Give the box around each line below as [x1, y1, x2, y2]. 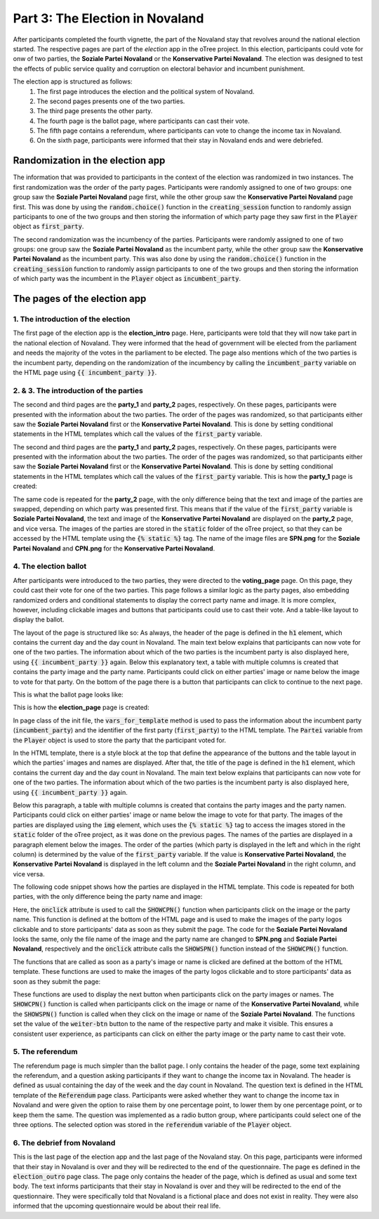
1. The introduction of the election [13, 315, 131, 324]
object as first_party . [13, 222, 84, 231]
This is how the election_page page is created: [13, 703, 150, 712]
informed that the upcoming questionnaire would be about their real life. [13, 1201, 221, 1211]
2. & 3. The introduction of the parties [13, 386, 143, 395]
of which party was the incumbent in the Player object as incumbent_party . [13, 275, 241, 283]
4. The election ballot [13, 562, 87, 572]
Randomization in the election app [13, 154, 166, 166]
